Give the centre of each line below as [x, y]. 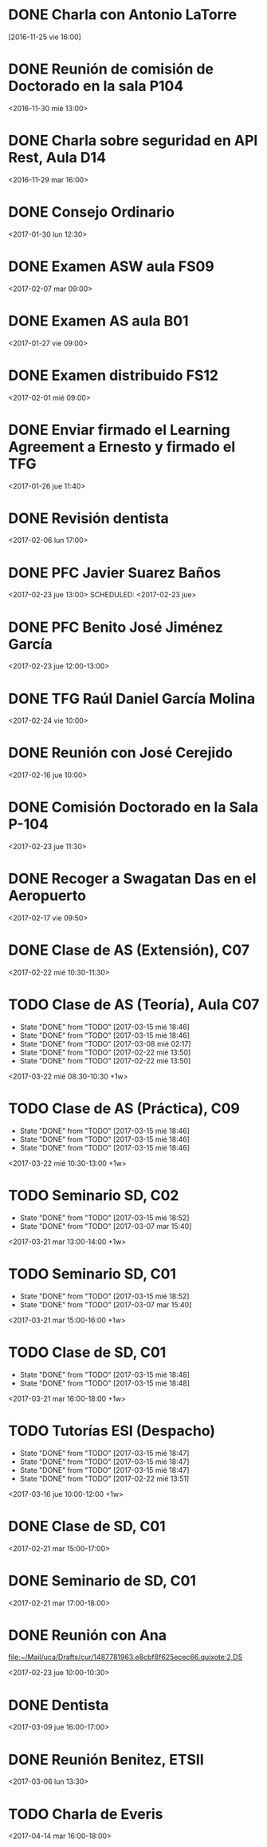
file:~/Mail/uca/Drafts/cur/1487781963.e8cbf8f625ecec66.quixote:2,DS [126, 1658]
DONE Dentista [59, 1705]
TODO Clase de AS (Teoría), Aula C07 [134, 1005]
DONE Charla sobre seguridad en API [133, 141]
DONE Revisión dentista [88, 518]
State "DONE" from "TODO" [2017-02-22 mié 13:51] [104, 1478]
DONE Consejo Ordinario [92, 212]
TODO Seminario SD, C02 [94, 1196]
